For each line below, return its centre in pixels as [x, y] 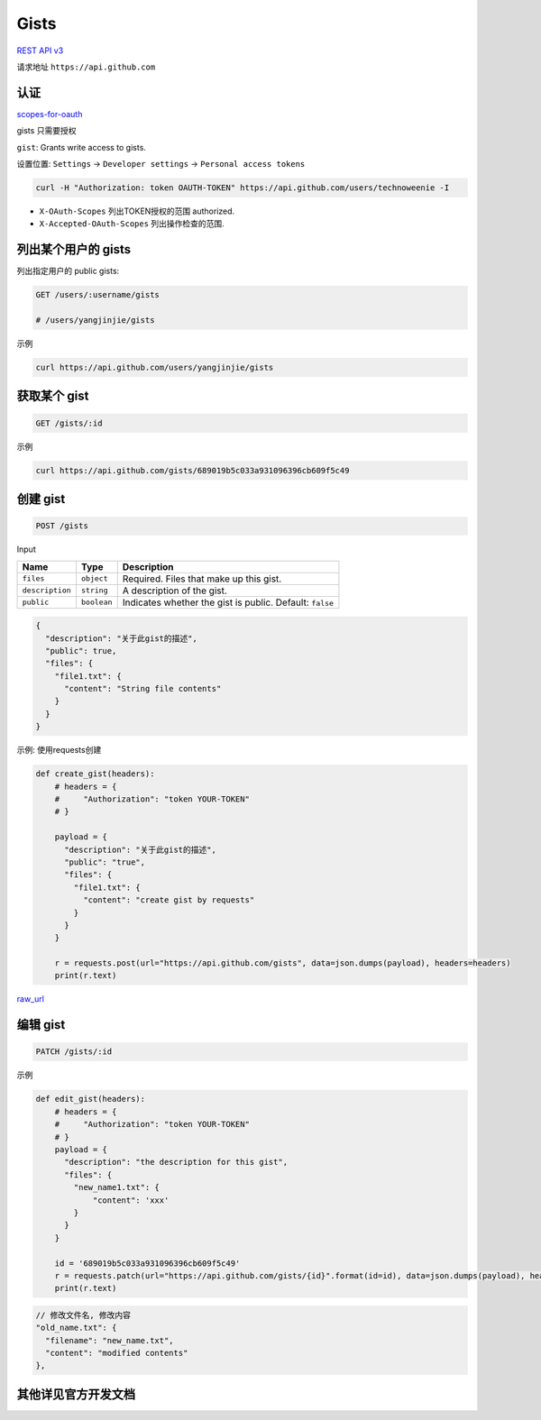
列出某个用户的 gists [73, 249]
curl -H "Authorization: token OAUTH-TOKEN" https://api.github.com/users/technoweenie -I [243, 188]
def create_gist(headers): [95, 774]
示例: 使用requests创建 [59, 750]
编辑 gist [41, 1025]
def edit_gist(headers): [91, 1099]
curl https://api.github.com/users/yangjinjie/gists [155, 368]
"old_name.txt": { [76, 1328]
